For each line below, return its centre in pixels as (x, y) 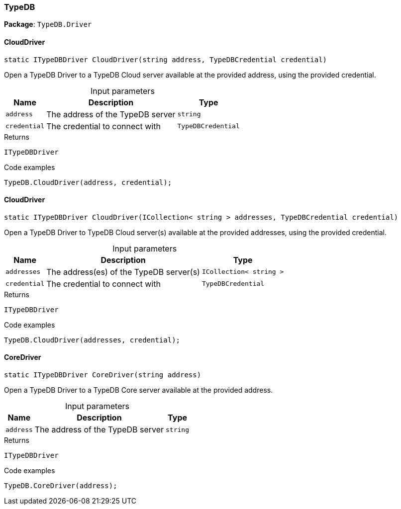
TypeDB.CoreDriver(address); (61, 486)
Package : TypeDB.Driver (48, 24)
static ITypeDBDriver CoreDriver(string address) (103, 375)
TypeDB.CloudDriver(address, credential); (88, 182)
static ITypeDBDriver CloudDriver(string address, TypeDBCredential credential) (166, 59)
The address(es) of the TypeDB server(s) (123, 272)
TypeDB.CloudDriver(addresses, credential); (92, 340)
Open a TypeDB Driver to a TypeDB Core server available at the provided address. (139, 390)
